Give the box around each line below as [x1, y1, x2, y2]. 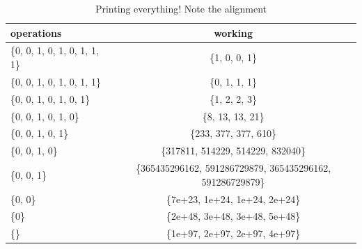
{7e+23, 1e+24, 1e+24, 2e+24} [166, 191, 301, 206]
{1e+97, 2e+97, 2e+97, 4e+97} [166, 226, 301, 241]
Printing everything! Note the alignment [95, 1, 267, 15]
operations [10, 25, 62, 40]
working [214, 25, 253, 40]
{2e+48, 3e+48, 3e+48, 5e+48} [166, 209, 301, 223]
